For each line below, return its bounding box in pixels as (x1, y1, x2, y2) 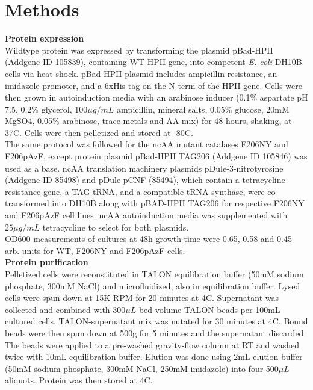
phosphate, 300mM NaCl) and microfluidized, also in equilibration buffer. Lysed (5, 279, 300, 292)
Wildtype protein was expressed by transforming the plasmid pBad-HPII (5, 43, 273, 56)
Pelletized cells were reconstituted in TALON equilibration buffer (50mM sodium (5, 268, 304, 280)
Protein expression (5, 32, 84, 45)
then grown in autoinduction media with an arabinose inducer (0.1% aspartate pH (5, 91, 308, 104)
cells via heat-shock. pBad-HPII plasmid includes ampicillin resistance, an (5, 67, 277, 79)
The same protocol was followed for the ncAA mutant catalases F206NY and (5, 138, 288, 150)
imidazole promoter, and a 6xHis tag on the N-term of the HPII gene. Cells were (5, 79, 302, 91)
